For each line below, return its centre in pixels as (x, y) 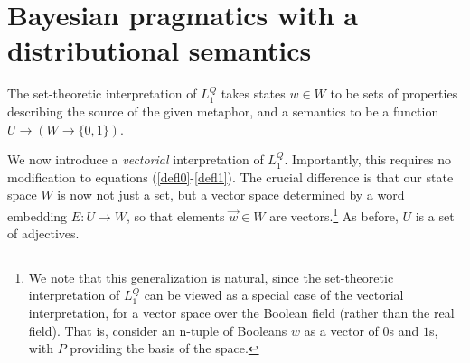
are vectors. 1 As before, (334, 214)
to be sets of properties (394, 93)
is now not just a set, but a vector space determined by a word (231, 195)
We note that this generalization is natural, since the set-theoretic (211, 277)
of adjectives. (43, 233)
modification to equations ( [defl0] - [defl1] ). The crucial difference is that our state (230, 177)
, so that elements (175, 215)
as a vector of (341, 330)
